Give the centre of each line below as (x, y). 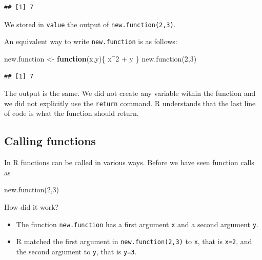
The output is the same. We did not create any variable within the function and (130, 93)
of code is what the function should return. (72, 113)
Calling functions (50, 141)
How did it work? (32, 206)
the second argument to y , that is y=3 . (76, 251)
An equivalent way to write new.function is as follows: (91, 41)
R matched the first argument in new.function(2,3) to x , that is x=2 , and (134, 241)
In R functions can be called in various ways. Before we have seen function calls (129, 162)
